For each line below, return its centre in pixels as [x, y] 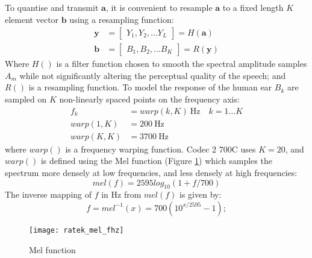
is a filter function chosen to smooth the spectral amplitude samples [182, 64]
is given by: [201, 194]
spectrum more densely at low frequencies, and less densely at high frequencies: [151, 172]
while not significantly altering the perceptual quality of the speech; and [153, 75]
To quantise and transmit [52, 7]
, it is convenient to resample [159, 7]
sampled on [26, 99]
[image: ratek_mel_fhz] [76, 230]
